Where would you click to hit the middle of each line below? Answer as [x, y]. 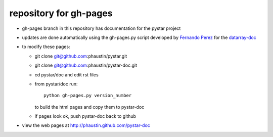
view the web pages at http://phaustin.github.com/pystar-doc [86, 125]
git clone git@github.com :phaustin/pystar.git [81, 56]
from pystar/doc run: [56, 84]
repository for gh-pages [61, 13]
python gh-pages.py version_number [88, 96]
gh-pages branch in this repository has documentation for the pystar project [101, 28]
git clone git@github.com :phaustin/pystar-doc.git [86, 65]
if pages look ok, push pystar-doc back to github [85, 116]
